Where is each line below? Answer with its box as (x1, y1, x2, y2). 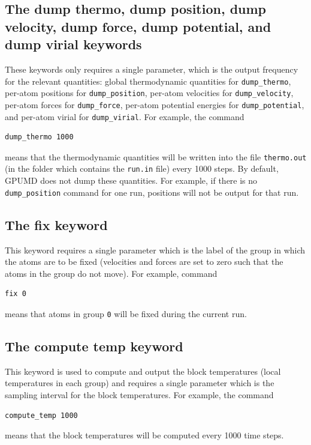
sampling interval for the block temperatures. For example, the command (5, 388, 274, 401)
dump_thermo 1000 (5, 133, 74, 142)
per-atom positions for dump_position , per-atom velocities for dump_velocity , (5, 86, 294, 99)
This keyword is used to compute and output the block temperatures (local (5, 365, 281, 377)
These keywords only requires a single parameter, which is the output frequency (5, 62, 298, 75)
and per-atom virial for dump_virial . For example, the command (5, 110, 244, 123)
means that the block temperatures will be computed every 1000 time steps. (5, 429, 284, 441)
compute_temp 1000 (5, 411, 78, 420)
